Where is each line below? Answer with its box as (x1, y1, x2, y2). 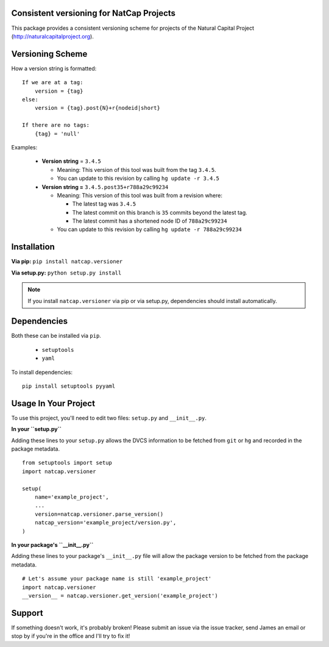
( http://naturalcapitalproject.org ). (11, 32, 94, 40)
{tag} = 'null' (34, 130, 80, 137)
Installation (11, 241, 55, 252)
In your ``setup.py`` (11, 426, 62, 433)
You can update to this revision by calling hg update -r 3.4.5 (57, 174, 219, 182)
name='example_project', (34, 494, 109, 501)
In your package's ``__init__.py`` (11, 541, 94, 548)
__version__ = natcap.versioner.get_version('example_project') (22, 592, 219, 599)
